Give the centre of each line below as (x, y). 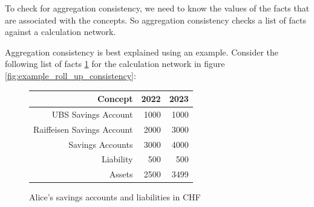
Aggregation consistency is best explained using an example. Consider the (142, 52)
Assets (121, 174)
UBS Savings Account (92, 114)
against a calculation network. (61, 32)
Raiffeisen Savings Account (83, 129)
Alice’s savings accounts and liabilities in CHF (115, 197)
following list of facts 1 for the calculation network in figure (115, 64)
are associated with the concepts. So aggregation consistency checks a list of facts (156, 20)
